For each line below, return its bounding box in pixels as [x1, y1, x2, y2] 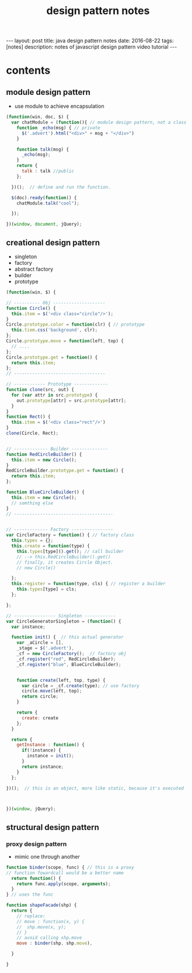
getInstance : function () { [16, 742, 85, 748]
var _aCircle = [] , [16, 640, 64, 646]
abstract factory [14, 265, 54, 272]
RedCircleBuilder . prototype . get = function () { [6, 467, 124, 474]
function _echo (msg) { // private [16, 125, 100, 131]
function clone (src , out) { [6, 387, 75, 392]
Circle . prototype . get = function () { [6, 354, 98, 360]
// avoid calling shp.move [16, 935, 82, 941]
